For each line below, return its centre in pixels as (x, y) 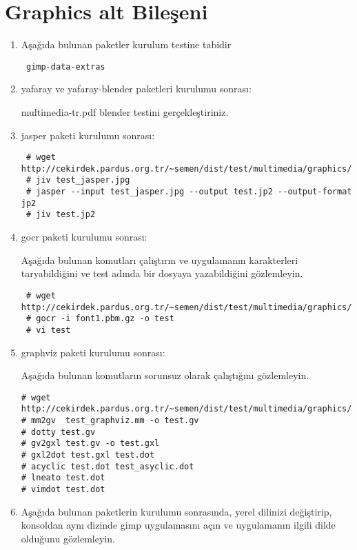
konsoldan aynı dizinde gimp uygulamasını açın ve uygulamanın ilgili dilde (178, 525)
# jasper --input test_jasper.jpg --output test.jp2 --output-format (189, 192)
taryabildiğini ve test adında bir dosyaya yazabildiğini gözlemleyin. (162, 273)
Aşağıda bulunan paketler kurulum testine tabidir (126, 44)
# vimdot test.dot (63, 489)
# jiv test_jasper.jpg (78, 180)
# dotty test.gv (58, 432)
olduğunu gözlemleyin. (68, 538)
